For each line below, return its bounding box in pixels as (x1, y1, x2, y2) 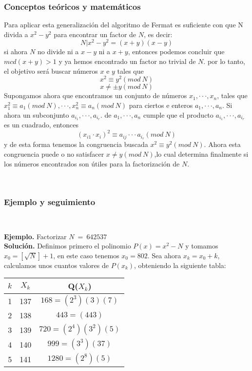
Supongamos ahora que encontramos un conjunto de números (4, 90, 187, 101)
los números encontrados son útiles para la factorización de (4, 158, 180, 168)
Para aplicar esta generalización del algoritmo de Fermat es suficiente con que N (4, 20, 243, 30)
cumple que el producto (143, 109, 213, 120)
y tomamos (185, 241, 218, 251)
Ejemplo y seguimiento (4, 195, 96, 207)
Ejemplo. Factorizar (4, 231, 67, 241)
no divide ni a (37, 46, 79, 57)
